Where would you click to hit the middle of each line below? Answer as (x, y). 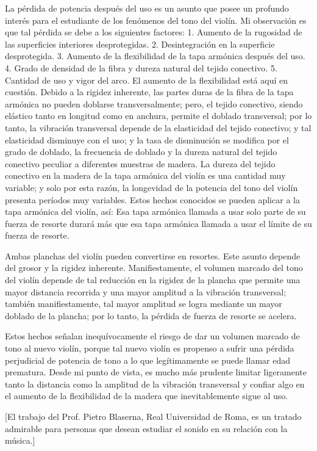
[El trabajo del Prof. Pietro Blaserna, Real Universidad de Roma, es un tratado (153, 416)
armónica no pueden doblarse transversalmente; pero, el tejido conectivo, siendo (154, 103)
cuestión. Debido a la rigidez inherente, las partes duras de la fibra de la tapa (149, 92)
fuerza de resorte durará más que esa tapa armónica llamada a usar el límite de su (158, 223)
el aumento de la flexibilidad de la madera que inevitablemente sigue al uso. (147, 396)
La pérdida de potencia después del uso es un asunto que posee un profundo (147, 8)
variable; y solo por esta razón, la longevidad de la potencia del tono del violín (151, 187)
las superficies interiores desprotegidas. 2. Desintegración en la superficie (140, 44)
